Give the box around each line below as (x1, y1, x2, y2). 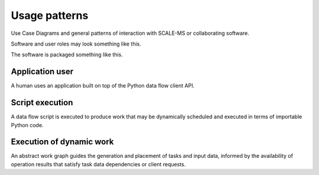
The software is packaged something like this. (11, 51, 123, 59)
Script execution (11, 98, 73, 108)
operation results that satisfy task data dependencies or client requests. (11, 160, 186, 168)
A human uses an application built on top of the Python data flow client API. (11, 82, 195, 89)
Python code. (11, 121, 44, 128)
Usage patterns (11, 9, 89, 22)
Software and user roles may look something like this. (11, 40, 142, 47)
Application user (11, 67, 74, 77)
